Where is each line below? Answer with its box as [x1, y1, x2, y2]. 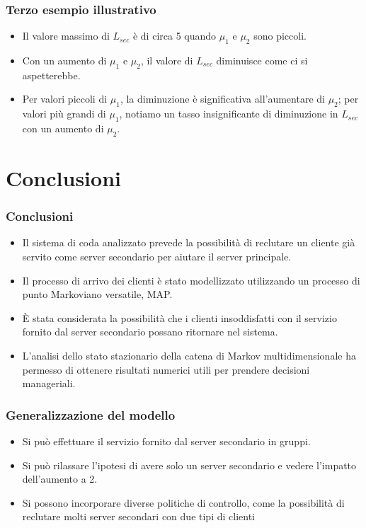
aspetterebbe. [22, 67, 81, 82]
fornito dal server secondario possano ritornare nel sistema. [22, 324, 278, 339]
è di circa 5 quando [132, 28, 217, 43]
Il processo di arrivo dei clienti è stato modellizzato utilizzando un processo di [22, 272, 360, 287]
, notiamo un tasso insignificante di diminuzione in [119, 106, 338, 121]
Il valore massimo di [22, 28, 110, 43]
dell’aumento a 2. [22, 471, 98, 486]
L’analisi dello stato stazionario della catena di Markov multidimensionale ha [22, 348, 356, 362]
